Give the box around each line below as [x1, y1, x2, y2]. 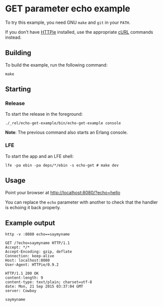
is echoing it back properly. [5, 204, 61, 210]
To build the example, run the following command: [5, 62, 108, 68]
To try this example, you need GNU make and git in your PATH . [5, 19, 131, 25]
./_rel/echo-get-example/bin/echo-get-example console [5, 121, 121, 126]
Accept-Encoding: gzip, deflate [5, 249, 72, 254]
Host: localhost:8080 [5, 258, 50, 263]
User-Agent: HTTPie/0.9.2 [5, 262, 59, 267]
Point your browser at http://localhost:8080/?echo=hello [5, 189, 121, 195]
